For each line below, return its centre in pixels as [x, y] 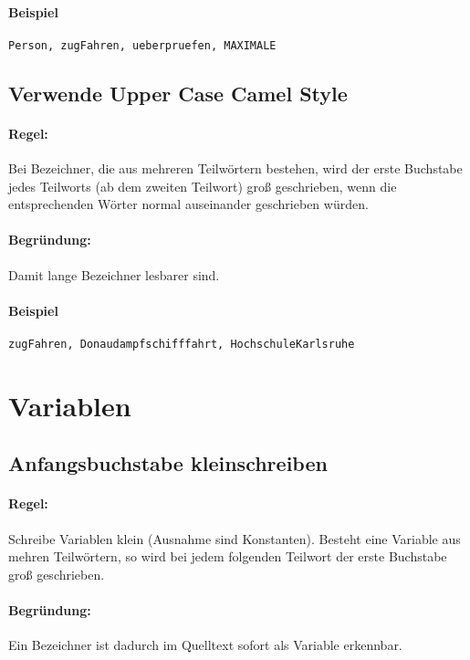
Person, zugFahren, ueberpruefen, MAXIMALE [142, 45]
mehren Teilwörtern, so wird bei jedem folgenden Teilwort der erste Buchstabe [228, 556]
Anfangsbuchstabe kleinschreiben [168, 463]
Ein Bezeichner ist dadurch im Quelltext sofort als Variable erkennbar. [205, 645]
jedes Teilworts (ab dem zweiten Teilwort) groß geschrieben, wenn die [203, 186]
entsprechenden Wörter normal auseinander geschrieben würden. [188, 204]
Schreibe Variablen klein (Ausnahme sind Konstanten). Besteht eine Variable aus [235, 538]
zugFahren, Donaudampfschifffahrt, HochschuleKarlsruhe [182, 344]
